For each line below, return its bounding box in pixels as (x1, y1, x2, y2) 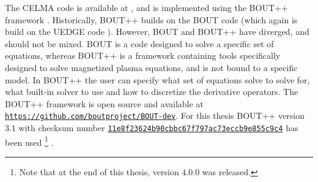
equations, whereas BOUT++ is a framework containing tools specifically (5, 49, 281, 62)
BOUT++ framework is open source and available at (5, 97, 204, 110)
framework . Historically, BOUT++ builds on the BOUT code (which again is (5, 13, 298, 26)
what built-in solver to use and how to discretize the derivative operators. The (5, 85, 298, 98)
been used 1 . (5, 134, 54, 148)
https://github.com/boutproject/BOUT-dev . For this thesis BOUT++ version (5, 109, 305, 122)
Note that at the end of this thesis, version (19, 165, 179, 178)
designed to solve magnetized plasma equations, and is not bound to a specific (5, 61, 298, 74)
